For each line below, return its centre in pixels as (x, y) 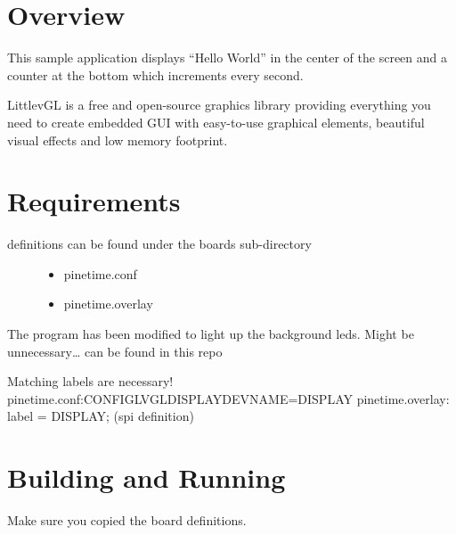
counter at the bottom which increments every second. (155, 74)
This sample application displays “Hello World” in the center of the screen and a (227, 58)
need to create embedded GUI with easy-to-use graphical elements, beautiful (216, 122)
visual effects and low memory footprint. (118, 140)
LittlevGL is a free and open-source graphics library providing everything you (219, 105)
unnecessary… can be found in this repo (115, 351)
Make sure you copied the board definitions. (127, 520)
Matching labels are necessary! (90, 381)
